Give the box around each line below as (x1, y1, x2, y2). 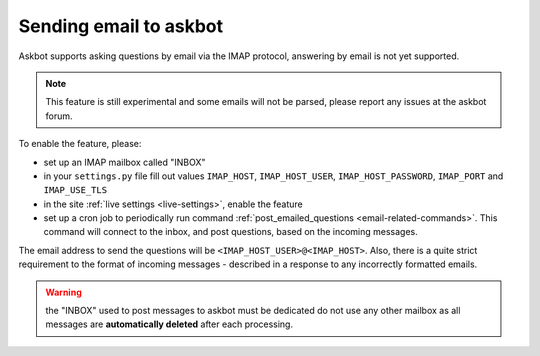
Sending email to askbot (18, 15, 224, 37)
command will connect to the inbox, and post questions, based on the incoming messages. (43, 226, 419, 238)
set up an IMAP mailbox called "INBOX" (43, 156, 206, 168)
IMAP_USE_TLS (43, 185, 108, 196)
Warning (45, 286, 82, 298)
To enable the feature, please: (18, 138, 142, 150)
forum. (45, 110, 74, 122)
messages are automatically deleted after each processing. (45, 318, 294, 330)
